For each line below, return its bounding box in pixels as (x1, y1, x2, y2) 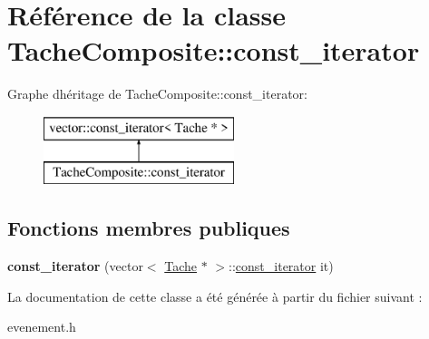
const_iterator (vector (7, 257, 143, 276)
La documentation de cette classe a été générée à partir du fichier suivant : (7, 286, 423, 305)
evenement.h (7, 317, 76, 336)
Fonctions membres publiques (7, 214, 290, 242)
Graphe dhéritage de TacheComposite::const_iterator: (7, 84, 307, 103)
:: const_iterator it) (229, 257, 334, 276)
